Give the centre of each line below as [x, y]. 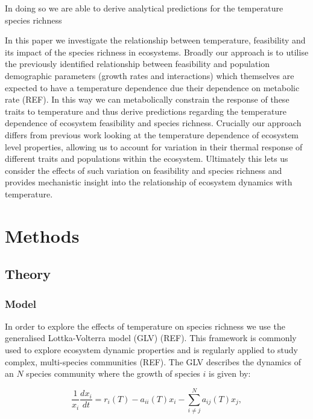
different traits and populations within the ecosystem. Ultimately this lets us [147, 158]
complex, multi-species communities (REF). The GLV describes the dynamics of [153, 361]
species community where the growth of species [113, 373]
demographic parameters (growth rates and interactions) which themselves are [150, 75]
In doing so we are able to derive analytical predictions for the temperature [144, 8]
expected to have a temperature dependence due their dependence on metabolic [152, 87]
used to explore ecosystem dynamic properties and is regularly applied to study [151, 350]
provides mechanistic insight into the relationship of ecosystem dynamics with [149, 182]
